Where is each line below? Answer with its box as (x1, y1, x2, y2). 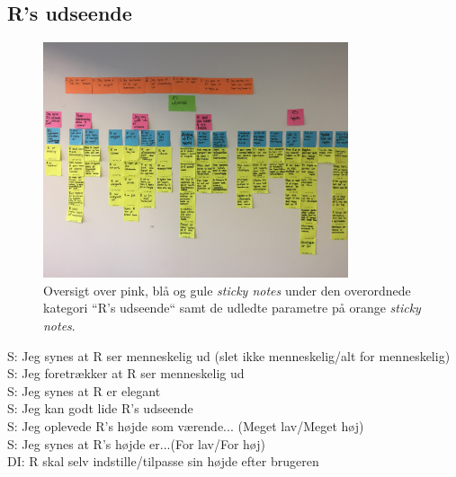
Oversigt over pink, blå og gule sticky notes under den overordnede (43, 280, 411, 299)
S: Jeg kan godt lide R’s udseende (7, 399, 193, 418)
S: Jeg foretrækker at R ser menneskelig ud (7, 364, 245, 383)
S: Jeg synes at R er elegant (7, 381, 161, 400)
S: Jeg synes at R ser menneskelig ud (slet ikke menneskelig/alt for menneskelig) (7, 346, 451, 365)
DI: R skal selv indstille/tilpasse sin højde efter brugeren (7, 452, 319, 471)
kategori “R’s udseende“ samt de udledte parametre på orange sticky (43, 298, 421, 317)
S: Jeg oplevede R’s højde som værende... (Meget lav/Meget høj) (7, 416, 364, 435)
